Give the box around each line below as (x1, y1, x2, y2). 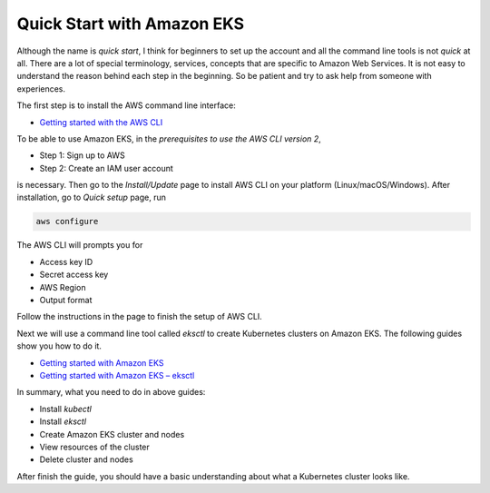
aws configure (35, 216, 99, 227)
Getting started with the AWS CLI (39, 116, 163, 127)
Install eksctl (39, 416, 86, 427)
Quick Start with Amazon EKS (16, 14, 245, 34)
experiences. (16, 83, 66, 94)
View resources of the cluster (39, 441, 150, 452)
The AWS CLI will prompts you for (16, 240, 143, 251)
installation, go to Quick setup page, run (16, 192, 167, 203)
